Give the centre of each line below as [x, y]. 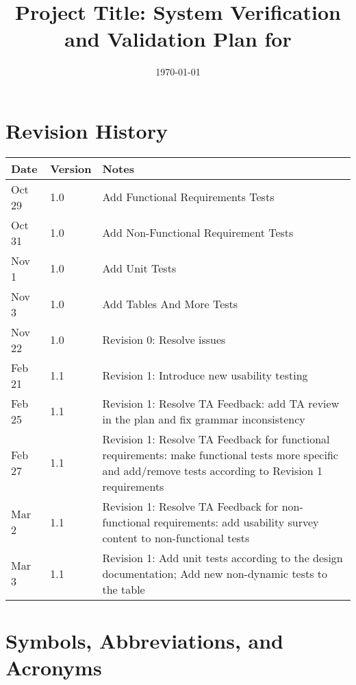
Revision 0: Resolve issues [164, 340]
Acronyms [54, 667]
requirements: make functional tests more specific [220, 454]
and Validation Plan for [178, 39]
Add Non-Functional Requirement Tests [198, 233]
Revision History [87, 130]
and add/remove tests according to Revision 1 [212, 470]
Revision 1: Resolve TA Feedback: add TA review [221, 403]
